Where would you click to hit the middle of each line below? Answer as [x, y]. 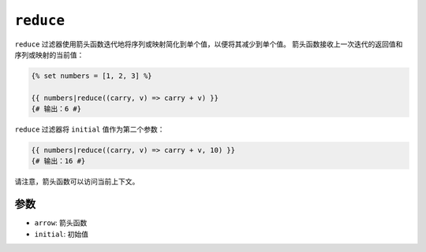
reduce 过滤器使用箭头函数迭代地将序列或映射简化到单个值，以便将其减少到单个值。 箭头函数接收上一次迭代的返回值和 [209, 44]
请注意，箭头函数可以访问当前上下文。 [77, 182]
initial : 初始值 [61, 234]
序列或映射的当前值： [49, 54]
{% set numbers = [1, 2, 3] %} [92, 76]
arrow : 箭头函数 [61, 223]
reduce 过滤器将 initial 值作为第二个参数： [90, 129]
